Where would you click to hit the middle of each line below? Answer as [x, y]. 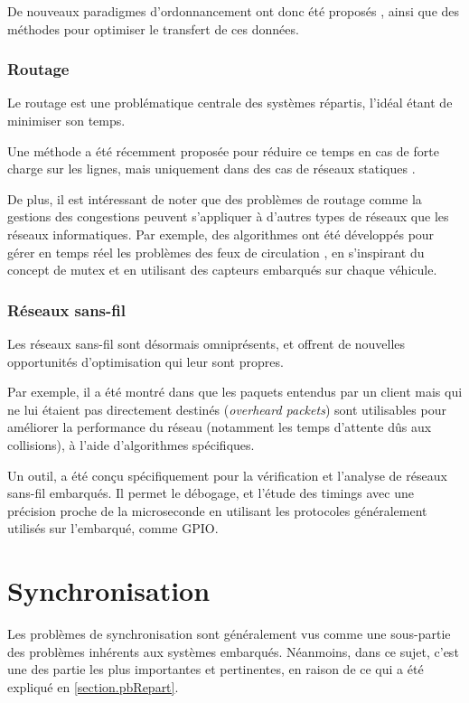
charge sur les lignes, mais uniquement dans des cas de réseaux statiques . [211, 169]
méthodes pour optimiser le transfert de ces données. [153, 28]
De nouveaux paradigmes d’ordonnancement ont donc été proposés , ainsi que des [234, 11]
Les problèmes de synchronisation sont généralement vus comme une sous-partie [229, 634]
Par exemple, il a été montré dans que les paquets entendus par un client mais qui [235, 392]
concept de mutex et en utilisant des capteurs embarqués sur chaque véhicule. [222, 270]
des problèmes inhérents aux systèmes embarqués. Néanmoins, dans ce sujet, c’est [233, 651]
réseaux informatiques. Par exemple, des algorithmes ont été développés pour [221, 234]
